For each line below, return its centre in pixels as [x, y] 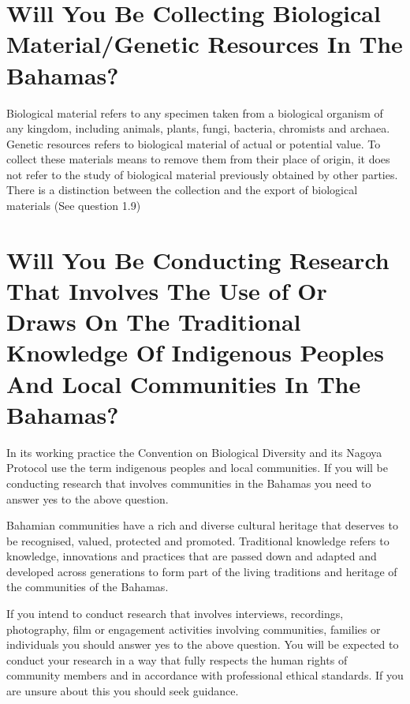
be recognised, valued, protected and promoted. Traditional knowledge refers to [198, 540]
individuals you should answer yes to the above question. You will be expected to [203, 644]
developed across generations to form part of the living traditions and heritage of [202, 571]
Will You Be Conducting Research [198, 259]
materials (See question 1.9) [74, 206]
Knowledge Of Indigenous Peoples [195, 352]
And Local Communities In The [184, 383]
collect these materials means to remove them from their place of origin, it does [198, 159]
